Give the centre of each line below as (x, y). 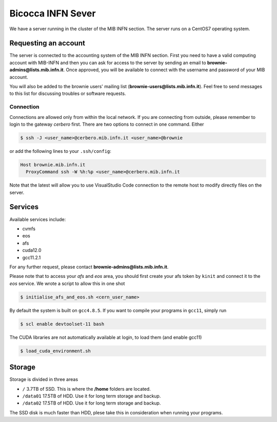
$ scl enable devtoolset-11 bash (62, 324)
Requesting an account (47, 43)
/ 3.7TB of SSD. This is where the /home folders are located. (86, 389)
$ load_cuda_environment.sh (55, 351)
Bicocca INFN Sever (53, 13)
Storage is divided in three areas (44, 379)
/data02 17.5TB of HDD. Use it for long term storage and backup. (92, 403)
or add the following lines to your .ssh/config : (60, 151)
